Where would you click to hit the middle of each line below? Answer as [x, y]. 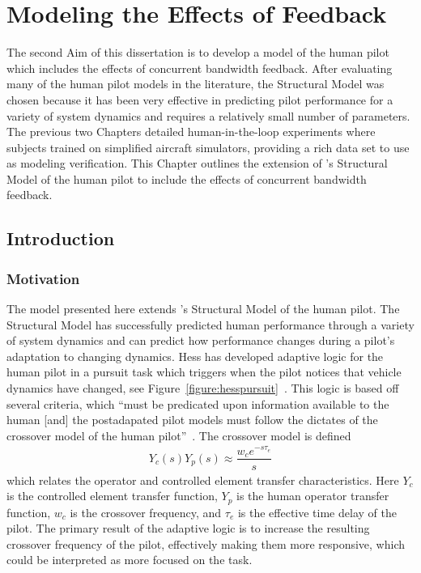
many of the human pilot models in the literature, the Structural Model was [196, 84]
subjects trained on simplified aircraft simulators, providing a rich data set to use [208, 147]
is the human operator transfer [313, 496]
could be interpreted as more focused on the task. [130, 560]
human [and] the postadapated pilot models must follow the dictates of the [192, 420]
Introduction [61, 238]
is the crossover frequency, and [146, 512]
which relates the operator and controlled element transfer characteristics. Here [203, 480]
